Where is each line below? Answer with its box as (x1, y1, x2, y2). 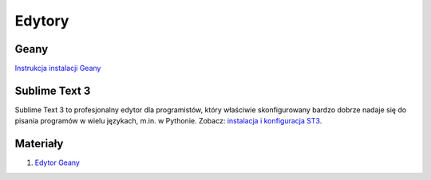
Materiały (14, 137, 64, 151)
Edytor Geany (34, 158, 80, 167)
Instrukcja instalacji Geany (14, 64, 101, 73)
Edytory (14, 12, 69, 29)
